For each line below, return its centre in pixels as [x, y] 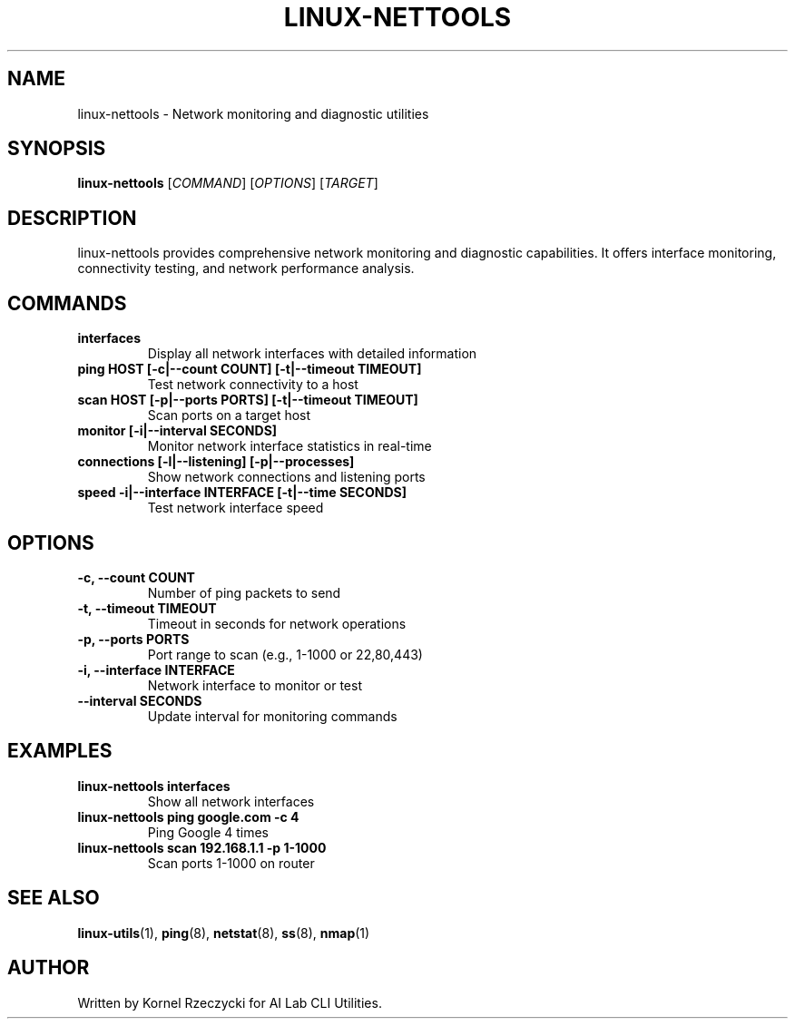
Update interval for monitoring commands [272, 716]
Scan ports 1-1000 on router [231, 863]
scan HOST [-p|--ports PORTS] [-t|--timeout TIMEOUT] [248, 400]
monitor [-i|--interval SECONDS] [177, 431]
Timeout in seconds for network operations [277, 623]
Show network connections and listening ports [286, 477]
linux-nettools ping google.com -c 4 [188, 816]
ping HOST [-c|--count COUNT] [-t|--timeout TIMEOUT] [250, 369]
